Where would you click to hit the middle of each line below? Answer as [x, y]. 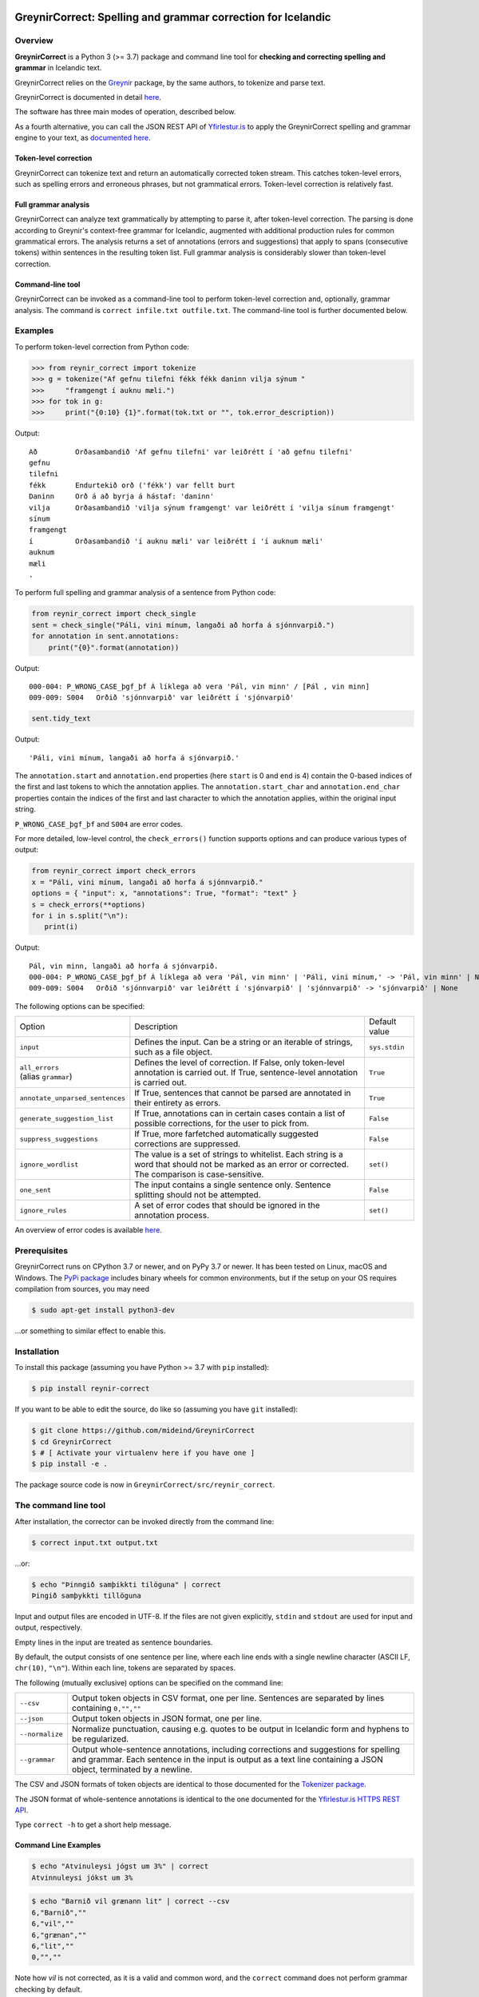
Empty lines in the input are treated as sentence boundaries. [114, 1642]
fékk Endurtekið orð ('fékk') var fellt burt [132, 485]
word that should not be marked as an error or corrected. [241, 1165]
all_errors [40, 1068]
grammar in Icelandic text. [58, 68]
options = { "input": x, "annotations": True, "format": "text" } [164, 893]
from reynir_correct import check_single [114, 614]
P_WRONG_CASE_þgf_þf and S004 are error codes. [99, 824]
